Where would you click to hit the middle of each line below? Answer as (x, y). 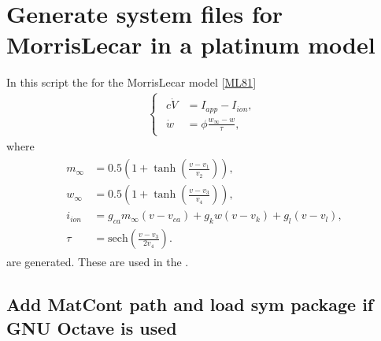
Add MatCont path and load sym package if (190, 304)
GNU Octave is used (92, 327)
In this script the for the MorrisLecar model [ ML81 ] (131, 82)
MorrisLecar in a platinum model (191, 44)
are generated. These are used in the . (98, 262)
